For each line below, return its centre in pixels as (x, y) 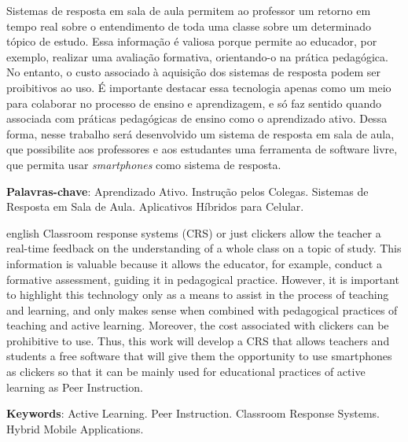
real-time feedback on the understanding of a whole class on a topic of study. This (204, 248)
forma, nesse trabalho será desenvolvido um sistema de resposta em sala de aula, (200, 133)
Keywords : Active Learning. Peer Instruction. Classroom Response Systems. (193, 413)
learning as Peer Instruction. (75, 387)
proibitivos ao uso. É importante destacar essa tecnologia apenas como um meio (199, 87)
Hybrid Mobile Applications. (75, 428)
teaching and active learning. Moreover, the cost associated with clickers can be (198, 325)
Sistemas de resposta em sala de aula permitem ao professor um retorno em (189, 10)
